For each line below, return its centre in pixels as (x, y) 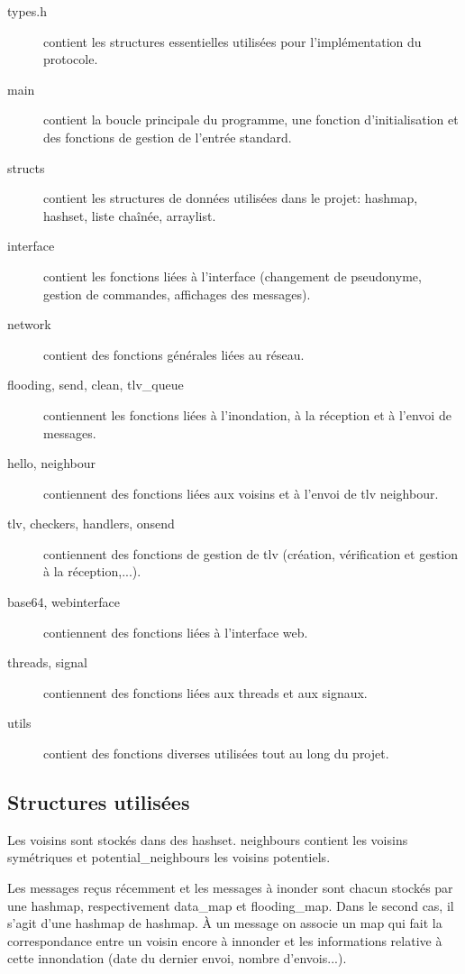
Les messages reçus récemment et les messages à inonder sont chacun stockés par (230, 888)
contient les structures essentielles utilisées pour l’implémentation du (232, 41)
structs (26, 167)
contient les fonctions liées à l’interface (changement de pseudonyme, (232, 276)
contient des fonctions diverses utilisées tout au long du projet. (216, 753)
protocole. (71, 59)
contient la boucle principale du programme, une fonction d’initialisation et (251, 119)
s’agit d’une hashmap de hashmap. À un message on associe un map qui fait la (225, 923)
